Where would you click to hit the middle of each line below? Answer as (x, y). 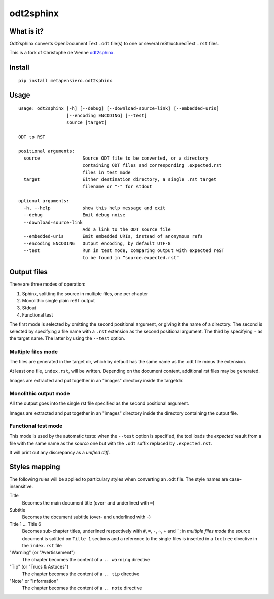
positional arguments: (47, 151)
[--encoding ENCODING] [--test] (107, 115)
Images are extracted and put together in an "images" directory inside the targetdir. (96, 381)
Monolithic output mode (40, 393)
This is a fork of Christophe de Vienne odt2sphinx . (62, 53)
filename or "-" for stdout (117, 186)
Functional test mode (36, 426)
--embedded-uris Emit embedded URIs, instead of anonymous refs (113, 237)
